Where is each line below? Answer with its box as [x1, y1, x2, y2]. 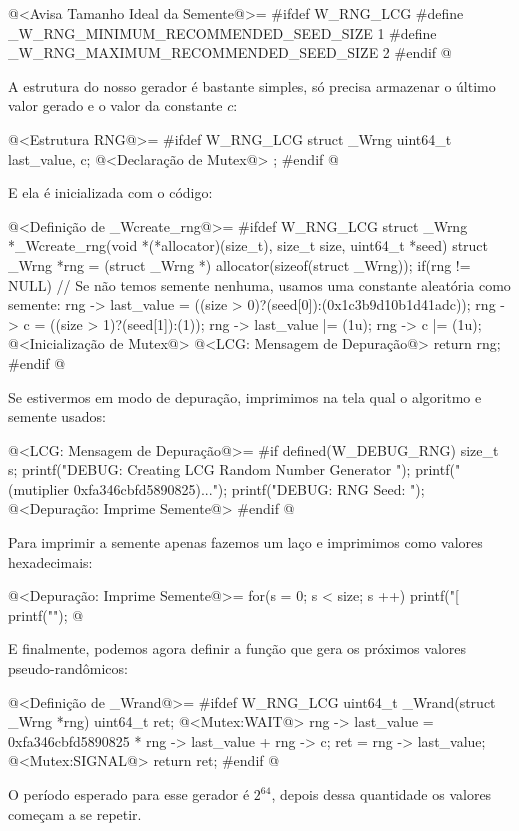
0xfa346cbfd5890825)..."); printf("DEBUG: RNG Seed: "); [73, 478, 425, 499]
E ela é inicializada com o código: [8, 182, 213, 203]
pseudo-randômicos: [8, 658, 128, 679]
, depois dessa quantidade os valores [271, 784, 492, 804]
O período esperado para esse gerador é [8, 784, 250, 804]
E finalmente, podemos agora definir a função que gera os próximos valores [8, 638, 467, 659]
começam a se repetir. [8, 803, 142, 824]
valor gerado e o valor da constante [8, 95, 223, 116]
